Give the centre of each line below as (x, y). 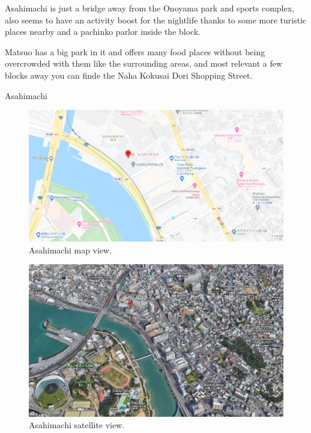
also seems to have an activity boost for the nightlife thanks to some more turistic (156, 20)
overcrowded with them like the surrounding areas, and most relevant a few (144, 63)
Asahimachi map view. (71, 250)
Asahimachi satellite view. (77, 425)
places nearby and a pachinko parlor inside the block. (103, 32)
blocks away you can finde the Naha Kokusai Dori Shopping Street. (129, 75)
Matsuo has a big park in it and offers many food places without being (135, 51)
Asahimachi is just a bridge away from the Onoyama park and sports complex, (149, 8)
